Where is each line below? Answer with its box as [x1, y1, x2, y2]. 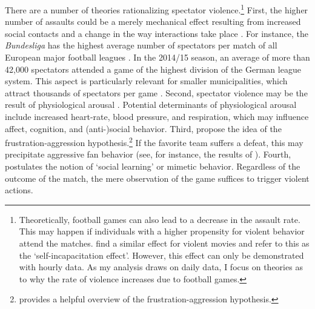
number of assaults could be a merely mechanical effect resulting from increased [5, 15, 301, 28]
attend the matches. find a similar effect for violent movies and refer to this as [19, 237, 310, 249]
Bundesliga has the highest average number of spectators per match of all [5, 39, 277, 51]
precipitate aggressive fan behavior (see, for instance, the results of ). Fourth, [5, 148, 291, 161]
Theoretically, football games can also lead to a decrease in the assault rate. [19, 213, 300, 225]
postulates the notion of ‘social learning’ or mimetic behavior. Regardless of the [5, 160, 300, 173]
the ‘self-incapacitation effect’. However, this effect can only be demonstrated [19, 248, 304, 261]
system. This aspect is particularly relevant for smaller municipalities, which [5, 75, 288, 87]
